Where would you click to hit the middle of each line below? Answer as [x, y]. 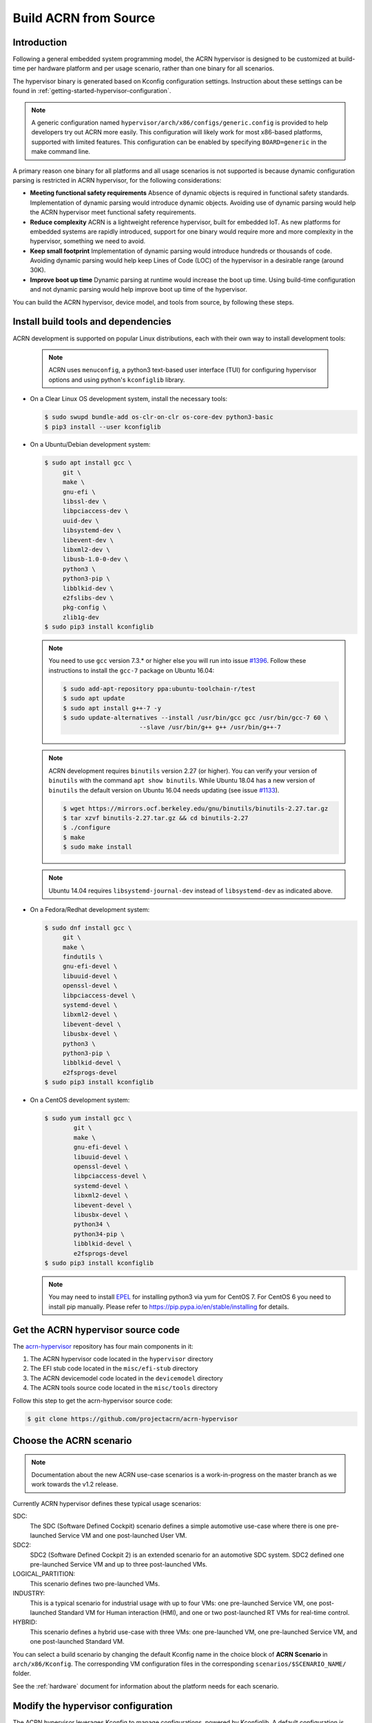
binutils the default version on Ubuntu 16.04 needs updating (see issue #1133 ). [164, 790]
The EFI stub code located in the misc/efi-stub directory [114, 1369]
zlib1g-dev [81, 617]
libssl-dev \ [84, 502]
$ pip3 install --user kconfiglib [103, 427]
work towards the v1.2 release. [75, 1485]
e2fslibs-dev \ [88, 598]
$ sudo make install [97, 847]
